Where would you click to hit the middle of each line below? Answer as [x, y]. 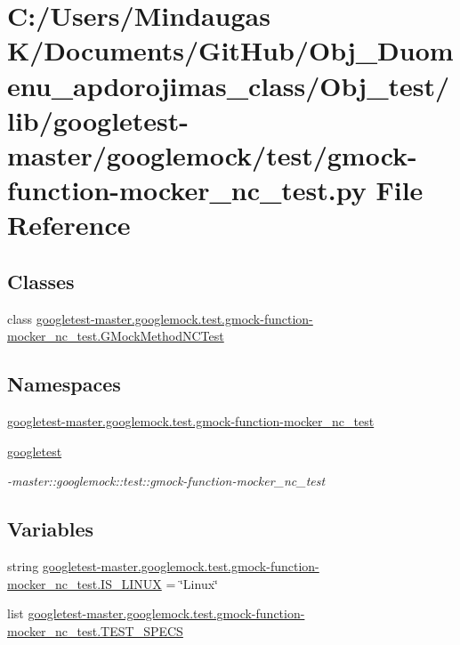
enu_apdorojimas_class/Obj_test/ [229, 85]
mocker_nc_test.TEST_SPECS [95, 630]
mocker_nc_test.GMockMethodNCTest [116, 336]
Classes [41, 281]
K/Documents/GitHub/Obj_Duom [230, 50]
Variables [51, 529]
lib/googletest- [98, 120]
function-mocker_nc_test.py [187, 190]
